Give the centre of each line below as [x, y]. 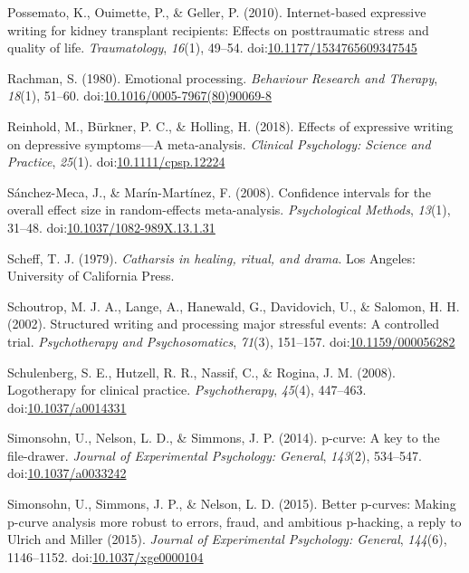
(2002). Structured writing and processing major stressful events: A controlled [224, 324]
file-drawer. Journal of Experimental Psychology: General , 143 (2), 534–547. [215, 455]
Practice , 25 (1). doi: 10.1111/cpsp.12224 [116, 162]
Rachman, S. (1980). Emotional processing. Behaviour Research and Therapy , [223, 77]
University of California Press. [91, 276]
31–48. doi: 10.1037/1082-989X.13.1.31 [111, 227]
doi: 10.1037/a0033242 [67, 473]
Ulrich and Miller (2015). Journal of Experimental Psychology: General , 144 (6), [227, 539]
